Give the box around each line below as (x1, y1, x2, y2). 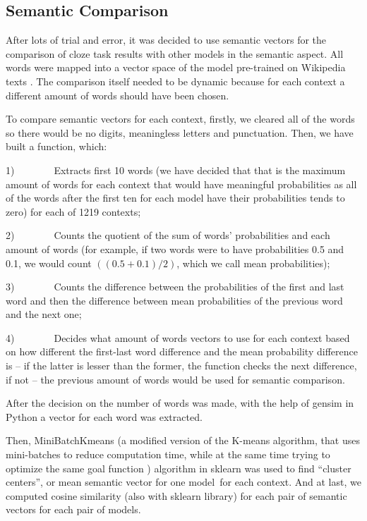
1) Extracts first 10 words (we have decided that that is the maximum (6, 162, 346, 177)
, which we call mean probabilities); (176, 255, 330, 270)
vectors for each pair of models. (6, 502, 141, 517)
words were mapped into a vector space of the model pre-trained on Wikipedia (6, 60, 346, 75)
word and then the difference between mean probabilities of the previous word (6, 293, 343, 307)
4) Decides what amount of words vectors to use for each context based (6, 330, 350, 345)
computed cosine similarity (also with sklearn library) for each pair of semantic (6, 488, 347, 503)
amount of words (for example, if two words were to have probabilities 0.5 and (6, 241, 344, 256)
